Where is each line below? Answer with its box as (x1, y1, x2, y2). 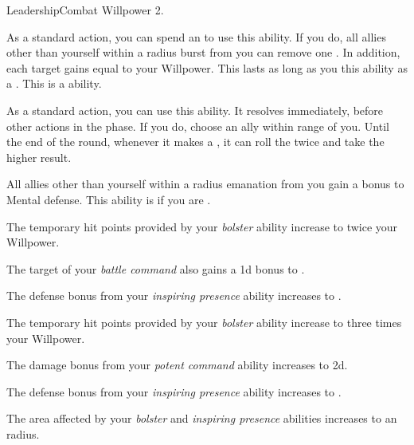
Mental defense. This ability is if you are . (6, 191, 211, 207)
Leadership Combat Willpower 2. (6, 2, 164, 18)
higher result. (6, 148, 72, 165)
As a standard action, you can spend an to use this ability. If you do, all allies (6, 28, 386, 45)
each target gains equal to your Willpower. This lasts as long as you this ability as (6, 59, 408, 76)
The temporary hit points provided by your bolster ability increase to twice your (6, 218, 398, 234)
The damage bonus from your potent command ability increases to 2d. (6, 356, 348, 373)
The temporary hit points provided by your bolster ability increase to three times (6, 313, 402, 330)
